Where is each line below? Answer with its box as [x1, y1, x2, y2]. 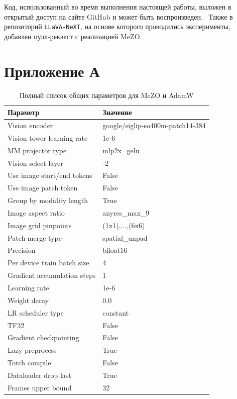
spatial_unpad [102, 232, 148, 243]
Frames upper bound [8, 382, 72, 392]
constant [102, 307, 129, 318]
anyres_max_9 [102, 207, 150, 218]
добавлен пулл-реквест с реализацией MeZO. [4, 31, 142, 41]
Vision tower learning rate [8, 132, 88, 143]
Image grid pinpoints [8, 220, 72, 230]
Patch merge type [8, 232, 62, 243]
